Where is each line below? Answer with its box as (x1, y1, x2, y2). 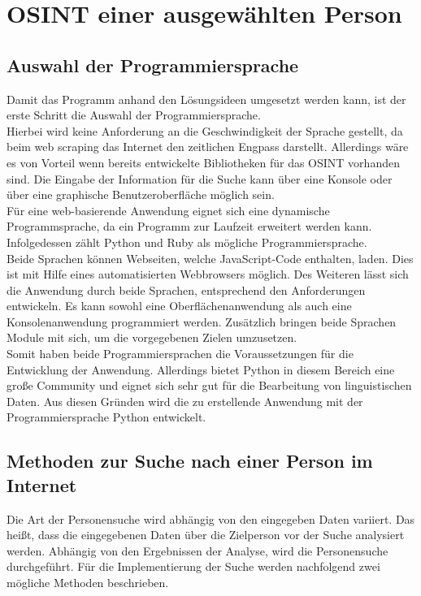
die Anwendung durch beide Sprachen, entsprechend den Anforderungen (7, 281, 366, 298)
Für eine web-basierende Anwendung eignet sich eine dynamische (7, 201, 330, 218)
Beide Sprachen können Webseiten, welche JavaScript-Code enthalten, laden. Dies (7, 249, 414, 266)
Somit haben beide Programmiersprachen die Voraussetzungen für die (7, 345, 354, 362)
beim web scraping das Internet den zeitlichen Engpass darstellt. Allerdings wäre (7, 138, 409, 155)
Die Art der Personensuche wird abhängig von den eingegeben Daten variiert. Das (7, 510, 415, 527)
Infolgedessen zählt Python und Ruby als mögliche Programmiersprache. (7, 233, 367, 250)
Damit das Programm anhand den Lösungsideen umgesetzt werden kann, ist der (7, 90, 406, 107)
